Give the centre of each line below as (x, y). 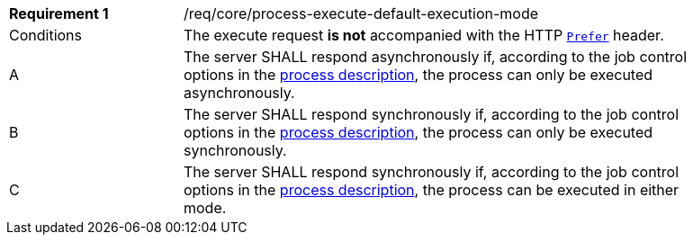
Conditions (46, 35)
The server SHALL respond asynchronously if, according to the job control (436, 57)
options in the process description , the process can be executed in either (432, 190)
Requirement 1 (59, 13)
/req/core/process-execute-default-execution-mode (361, 13)
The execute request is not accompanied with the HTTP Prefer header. (424, 35)
